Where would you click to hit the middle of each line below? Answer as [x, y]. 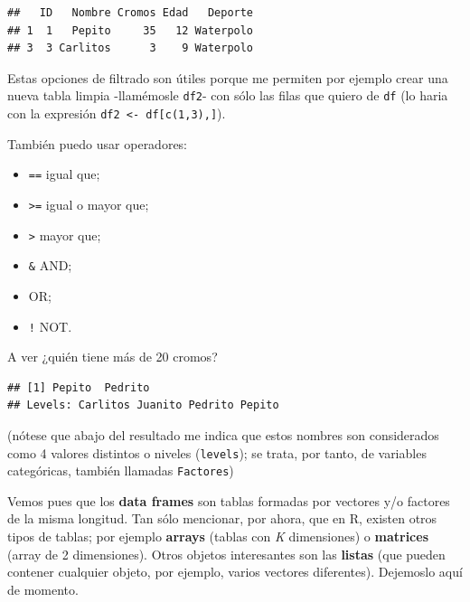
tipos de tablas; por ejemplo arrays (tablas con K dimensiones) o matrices [218, 536]
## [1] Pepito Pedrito [79, 387]
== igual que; [64, 174]
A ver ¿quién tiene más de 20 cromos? [113, 357]
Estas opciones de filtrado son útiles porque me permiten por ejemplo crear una [228, 77]
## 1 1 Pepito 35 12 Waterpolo [131, 30]
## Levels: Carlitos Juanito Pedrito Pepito [143, 405]
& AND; [50, 265]
